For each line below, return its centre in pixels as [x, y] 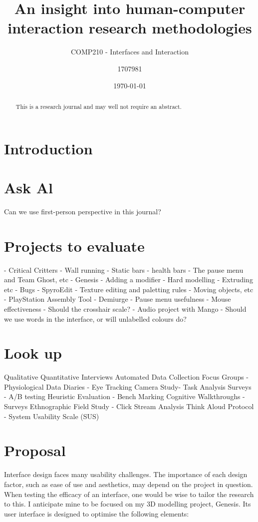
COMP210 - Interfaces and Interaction [129, 52]
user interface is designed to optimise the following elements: [97, 513]
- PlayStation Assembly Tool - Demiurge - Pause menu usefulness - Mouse [118, 299]
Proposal [35, 450]
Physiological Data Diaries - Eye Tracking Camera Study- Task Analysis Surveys [128, 386]
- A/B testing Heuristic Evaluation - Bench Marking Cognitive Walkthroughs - [125, 396]
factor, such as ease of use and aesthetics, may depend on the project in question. [129, 484]
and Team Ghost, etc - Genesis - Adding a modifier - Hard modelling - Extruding [129, 279]
